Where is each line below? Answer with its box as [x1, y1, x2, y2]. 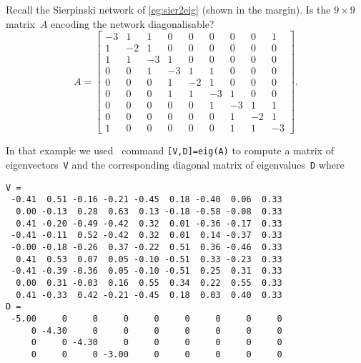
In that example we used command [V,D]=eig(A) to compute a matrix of [6, 143, 334, 158]
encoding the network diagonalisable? [51, 16, 214, 31]
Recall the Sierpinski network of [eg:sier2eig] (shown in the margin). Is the [6, 2, 331, 16]
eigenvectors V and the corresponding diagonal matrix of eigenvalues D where [6, 157, 345, 172]
